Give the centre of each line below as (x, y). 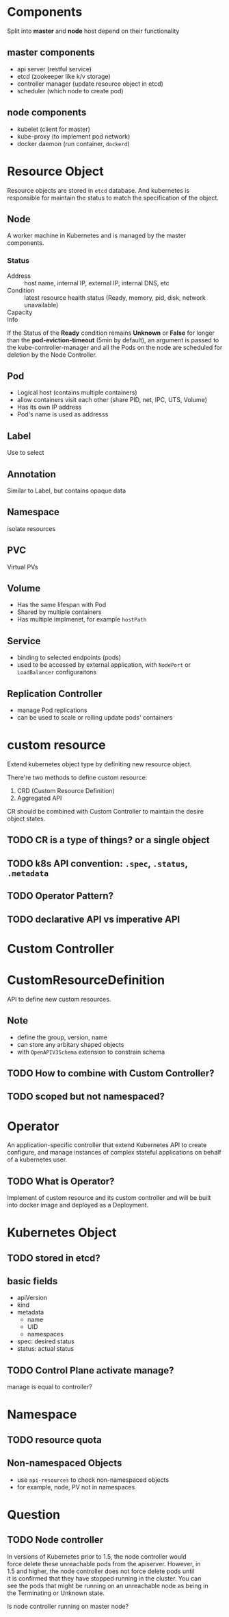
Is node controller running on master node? (68, 1606)
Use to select (26, 453)
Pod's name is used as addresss (63, 414)
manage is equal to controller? (50, 1387)
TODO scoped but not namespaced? (86, 1097)
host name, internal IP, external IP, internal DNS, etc (97, 283)
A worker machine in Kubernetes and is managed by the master (97, 236)
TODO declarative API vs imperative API (94, 919)
